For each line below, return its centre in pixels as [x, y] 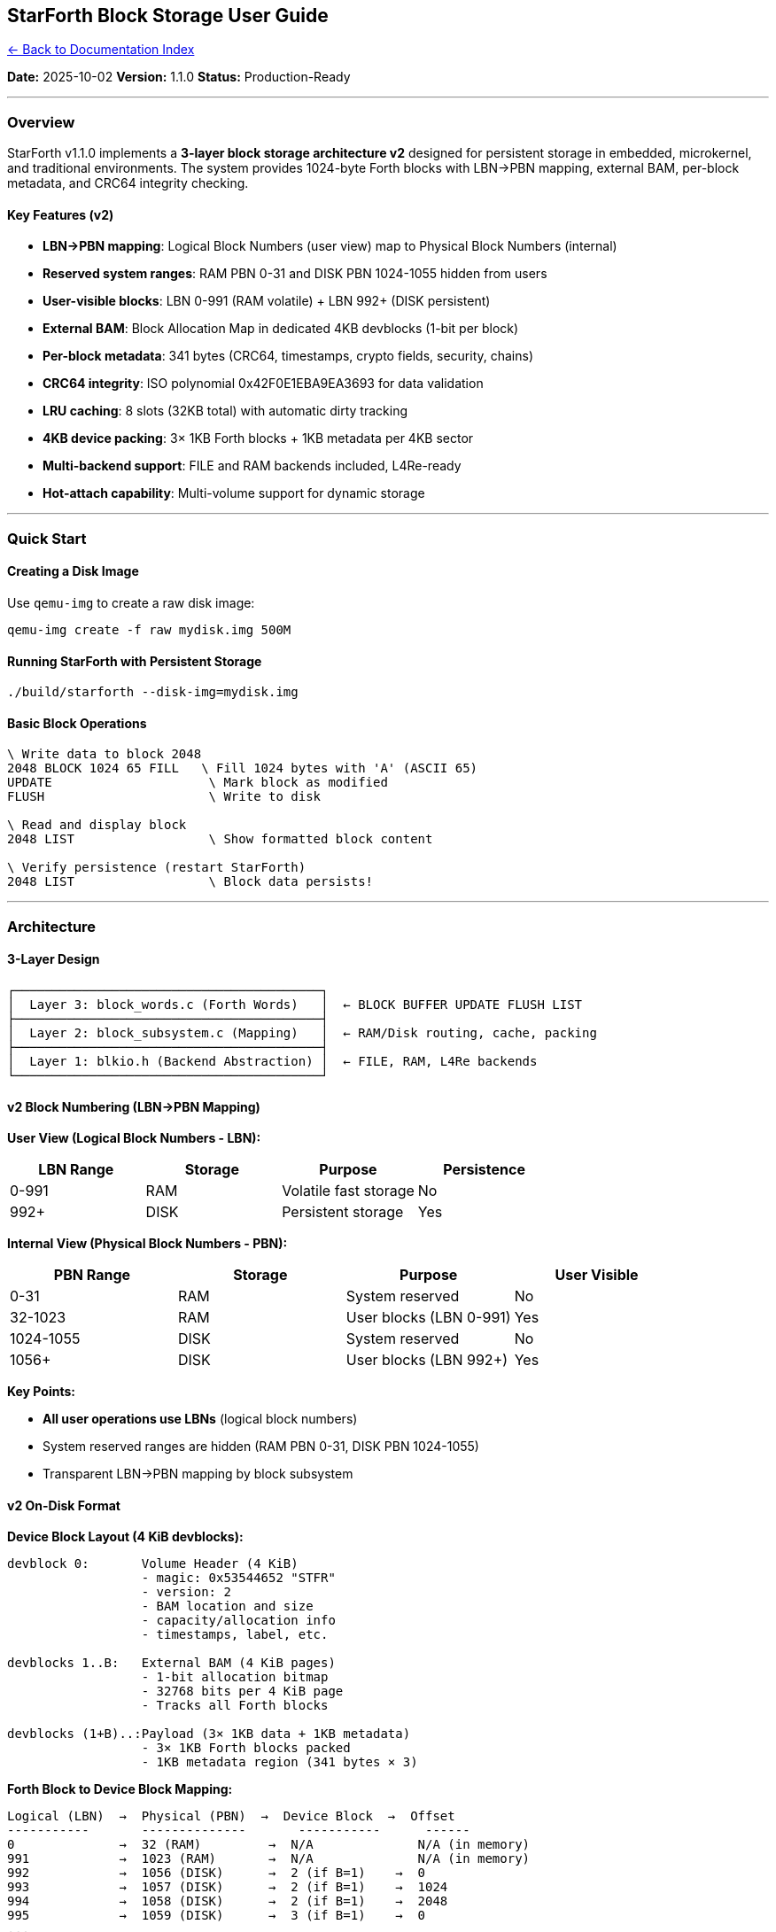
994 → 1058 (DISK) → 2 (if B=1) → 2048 [228, 1901]
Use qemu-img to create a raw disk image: [131, 602]
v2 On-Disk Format [64, 1505]
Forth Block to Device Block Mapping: [120, 1789]
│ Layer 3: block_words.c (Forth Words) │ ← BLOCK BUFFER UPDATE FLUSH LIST [295, 1005]
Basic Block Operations [77, 723]
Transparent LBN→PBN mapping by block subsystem [198, 1474]
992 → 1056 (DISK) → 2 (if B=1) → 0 [217, 1873]
